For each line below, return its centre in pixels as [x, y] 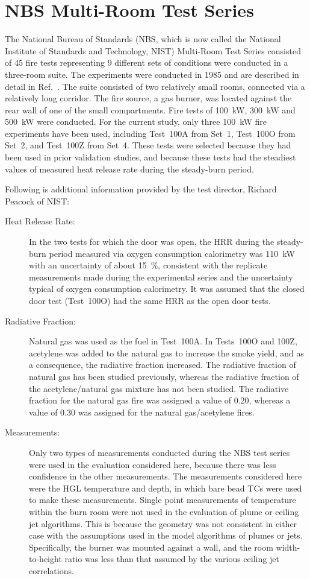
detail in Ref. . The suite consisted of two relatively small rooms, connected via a [155, 86]
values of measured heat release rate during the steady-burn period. [129, 169]
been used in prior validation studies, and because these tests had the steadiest [150, 157]
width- [288, 547]
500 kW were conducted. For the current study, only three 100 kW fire [136, 122]
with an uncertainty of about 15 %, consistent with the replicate [148, 265]
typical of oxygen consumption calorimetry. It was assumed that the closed [167, 289]
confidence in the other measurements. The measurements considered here [166, 476]
